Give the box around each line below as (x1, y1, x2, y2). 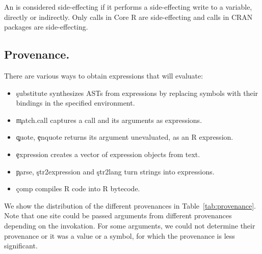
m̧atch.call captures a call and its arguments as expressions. (16, 114, 202, 125)
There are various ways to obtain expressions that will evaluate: (4, 70, 203, 81)
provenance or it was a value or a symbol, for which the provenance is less (4, 230, 235, 241)
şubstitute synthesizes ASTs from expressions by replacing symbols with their (16, 87, 258, 98)
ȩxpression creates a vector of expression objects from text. (16, 148, 200, 159)
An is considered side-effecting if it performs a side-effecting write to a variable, (4, 2, 252, 12)
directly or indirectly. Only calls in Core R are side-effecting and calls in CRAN (4, 11, 253, 22)
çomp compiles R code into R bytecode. (16, 183, 140, 194)
